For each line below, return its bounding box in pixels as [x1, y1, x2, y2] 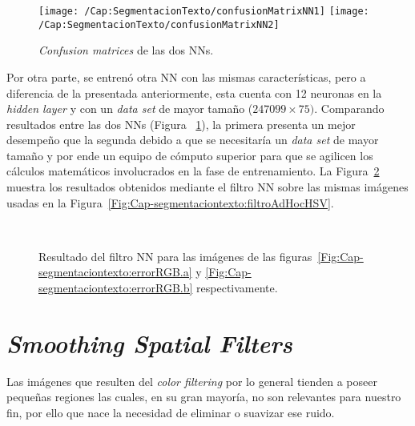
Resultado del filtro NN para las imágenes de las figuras [38, 247, 312, 264]
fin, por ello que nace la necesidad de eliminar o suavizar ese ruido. [6, 404, 335, 420]
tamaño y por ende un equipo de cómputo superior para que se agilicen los [6, 147, 373, 163]
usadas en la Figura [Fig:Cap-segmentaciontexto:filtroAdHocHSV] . [6, 194, 334, 211]
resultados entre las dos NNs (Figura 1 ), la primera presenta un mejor [6, 115, 356, 132]
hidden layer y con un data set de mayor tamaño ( [6, 100, 253, 117]
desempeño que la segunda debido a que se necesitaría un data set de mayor [6, 131, 379, 148]
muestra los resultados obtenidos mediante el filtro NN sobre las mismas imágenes [6, 179, 409, 195]
